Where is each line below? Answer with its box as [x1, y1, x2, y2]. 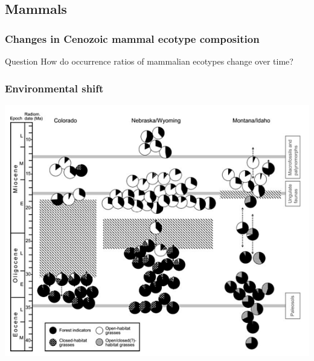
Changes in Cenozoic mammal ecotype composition [5, 31, 260, 46]
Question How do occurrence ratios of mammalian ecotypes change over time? [5, 55, 293, 67]
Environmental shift [5, 80, 104, 95]
